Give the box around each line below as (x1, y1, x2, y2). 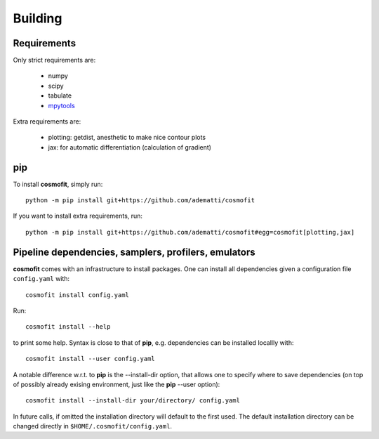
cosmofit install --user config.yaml (25, 355, 156, 363)
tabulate (48, 91, 72, 100)
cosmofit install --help (25, 323, 111, 331)
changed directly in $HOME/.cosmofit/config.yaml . (13, 422, 172, 431)
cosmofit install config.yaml (25, 291, 130, 299)
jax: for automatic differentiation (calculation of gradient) (48, 143, 212, 151)
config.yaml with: (13, 275, 70, 283)
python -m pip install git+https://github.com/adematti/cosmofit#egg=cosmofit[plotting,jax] (25, 228, 355, 236)
